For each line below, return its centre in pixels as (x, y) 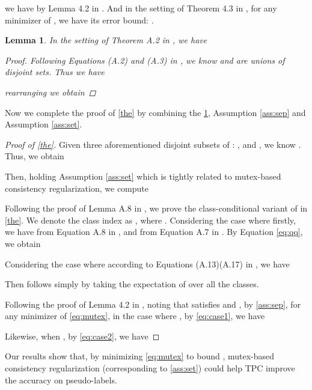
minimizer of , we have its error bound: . (79, 20)
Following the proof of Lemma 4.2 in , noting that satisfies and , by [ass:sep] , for (153, 304)
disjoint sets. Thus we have (55, 72)
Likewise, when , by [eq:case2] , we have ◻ (82, 336)
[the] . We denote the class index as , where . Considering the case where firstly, (150, 220)
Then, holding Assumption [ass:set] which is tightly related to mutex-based (143, 176)
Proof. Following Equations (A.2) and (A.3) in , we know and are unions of (145, 60)
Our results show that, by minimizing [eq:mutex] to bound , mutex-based (140, 356)
